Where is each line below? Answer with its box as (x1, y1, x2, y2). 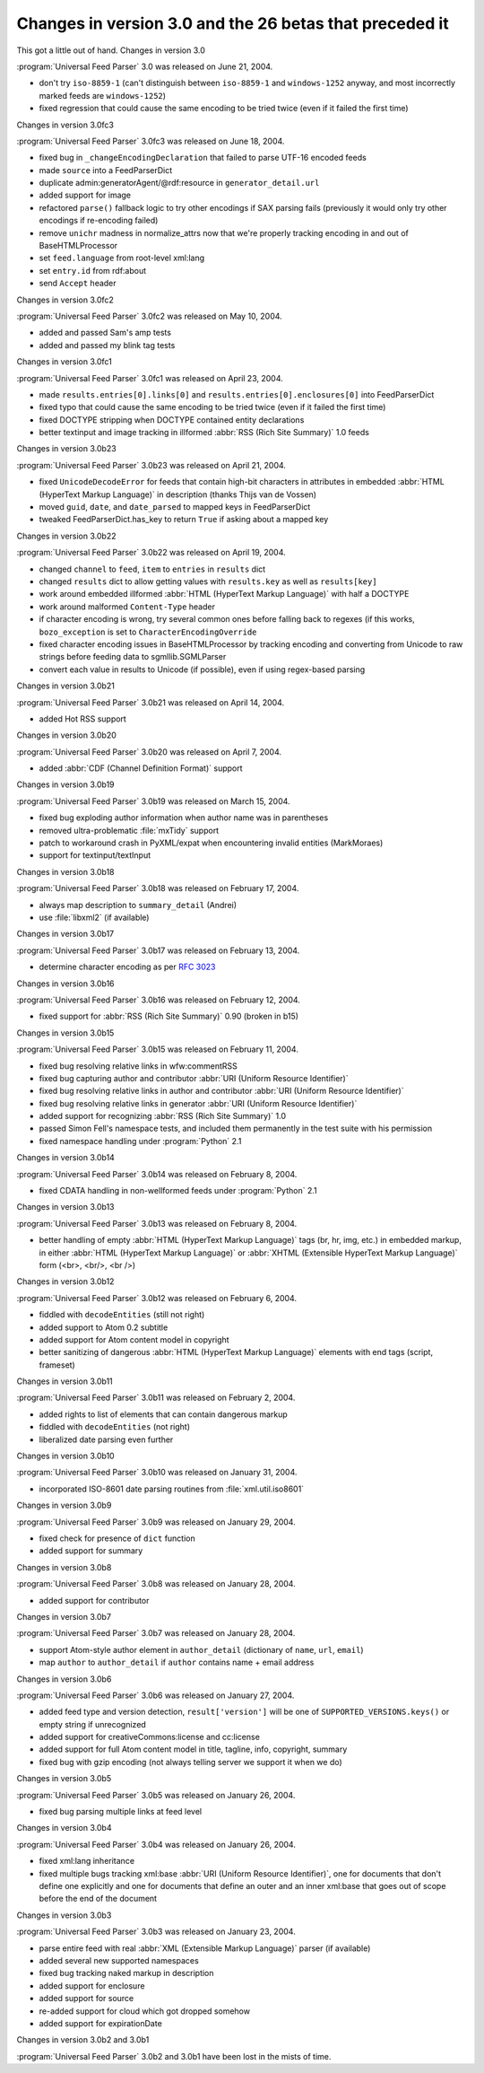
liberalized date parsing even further (39, 1434, 174, 1445)
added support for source (39, 1993, 134, 2004)
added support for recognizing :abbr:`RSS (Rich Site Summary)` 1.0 (39, 1111, 287, 1122)
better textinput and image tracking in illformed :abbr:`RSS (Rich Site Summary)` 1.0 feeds (39, 427, 369, 438)
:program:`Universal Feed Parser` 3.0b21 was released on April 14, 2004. (16, 696, 285, 708)
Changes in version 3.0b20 (16, 730, 117, 740)
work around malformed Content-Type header (39, 601, 215, 612)
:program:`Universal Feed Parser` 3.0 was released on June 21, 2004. (16, 61, 273, 72)
